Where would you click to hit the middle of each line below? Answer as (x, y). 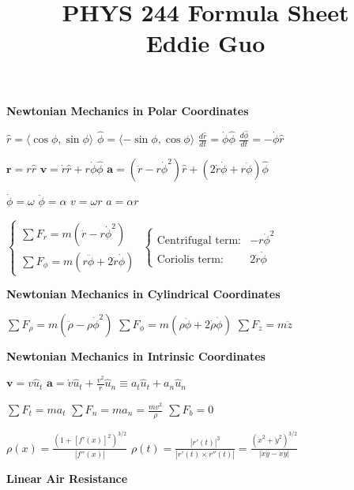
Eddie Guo (205, 43)
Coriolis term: (190, 259)
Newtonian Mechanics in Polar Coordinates (128, 110)
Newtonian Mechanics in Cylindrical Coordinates (143, 294)
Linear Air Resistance (67, 479)
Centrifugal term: (199, 241)
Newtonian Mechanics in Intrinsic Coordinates (136, 355)
